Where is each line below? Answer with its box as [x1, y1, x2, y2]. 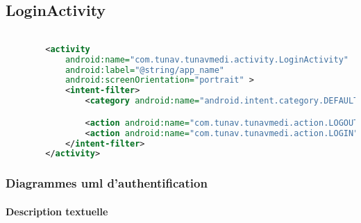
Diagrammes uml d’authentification [6, 174, 208, 192]
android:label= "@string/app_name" [65, 65, 224, 75]
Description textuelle [6, 204, 108, 218]
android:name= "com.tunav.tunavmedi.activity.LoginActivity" [65, 54, 349, 65]
